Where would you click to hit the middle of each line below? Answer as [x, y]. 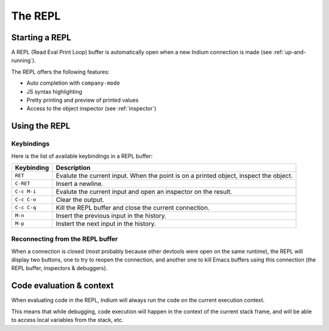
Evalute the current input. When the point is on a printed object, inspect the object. [174, 176]
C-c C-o [26, 200]
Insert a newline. [80, 183]
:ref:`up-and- [290, 52]
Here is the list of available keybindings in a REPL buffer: [82, 156]
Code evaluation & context [62, 286]
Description [73, 168]
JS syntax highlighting [54, 91]
